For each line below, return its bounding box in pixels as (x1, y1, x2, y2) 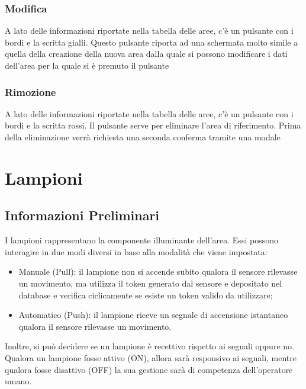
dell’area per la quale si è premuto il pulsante (5, 59, 169, 71)
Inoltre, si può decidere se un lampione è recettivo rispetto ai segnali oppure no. (5, 340, 294, 352)
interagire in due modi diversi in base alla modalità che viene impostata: (5, 245, 268, 258)
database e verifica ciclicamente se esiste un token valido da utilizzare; (18, 288, 273, 301)
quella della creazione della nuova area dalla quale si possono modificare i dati (5, 47, 288, 60)
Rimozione (5, 84, 56, 99)
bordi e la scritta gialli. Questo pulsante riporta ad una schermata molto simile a (5, 36, 298, 48)
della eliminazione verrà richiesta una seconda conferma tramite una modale (5, 131, 281, 143)
